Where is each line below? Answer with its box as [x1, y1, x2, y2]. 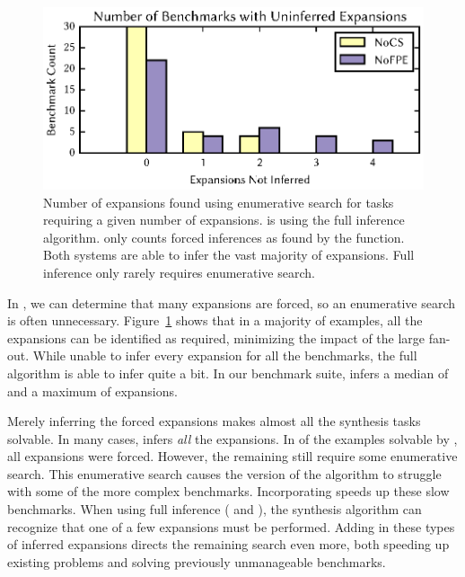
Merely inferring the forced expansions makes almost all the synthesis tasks [7, 412, 421, 431]
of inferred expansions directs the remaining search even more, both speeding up [7, 535, 450, 554]
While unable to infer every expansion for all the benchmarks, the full [32, 346, 417, 365]
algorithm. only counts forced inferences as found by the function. [43, 227, 405, 246]
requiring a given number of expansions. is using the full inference [43, 210, 405, 229]
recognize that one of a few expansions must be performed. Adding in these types [7, 517, 455, 536]
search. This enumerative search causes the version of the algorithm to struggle [7, 464, 442, 483]
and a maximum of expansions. [7, 381, 178, 400]
